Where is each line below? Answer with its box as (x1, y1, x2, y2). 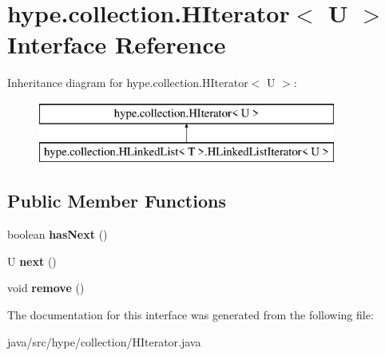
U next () (7, 252, 57, 269)
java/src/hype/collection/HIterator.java (7, 333, 201, 350)
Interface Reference (7, 28, 226, 61)
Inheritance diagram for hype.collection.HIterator (7, 74, 248, 91)
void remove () (7, 279, 85, 296)
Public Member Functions (7, 188, 226, 213)
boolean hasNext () (7, 226, 108, 243)
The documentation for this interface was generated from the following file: (7, 307, 374, 323)
